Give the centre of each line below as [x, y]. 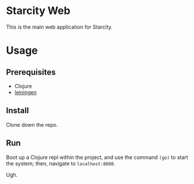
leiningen [25, 92]
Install [17, 111]
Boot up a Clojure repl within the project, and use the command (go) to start [97, 157]
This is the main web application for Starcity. [59, 27]
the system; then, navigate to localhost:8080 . [61, 163]
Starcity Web [38, 11]
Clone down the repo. [32, 124]
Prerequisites [31, 72]
